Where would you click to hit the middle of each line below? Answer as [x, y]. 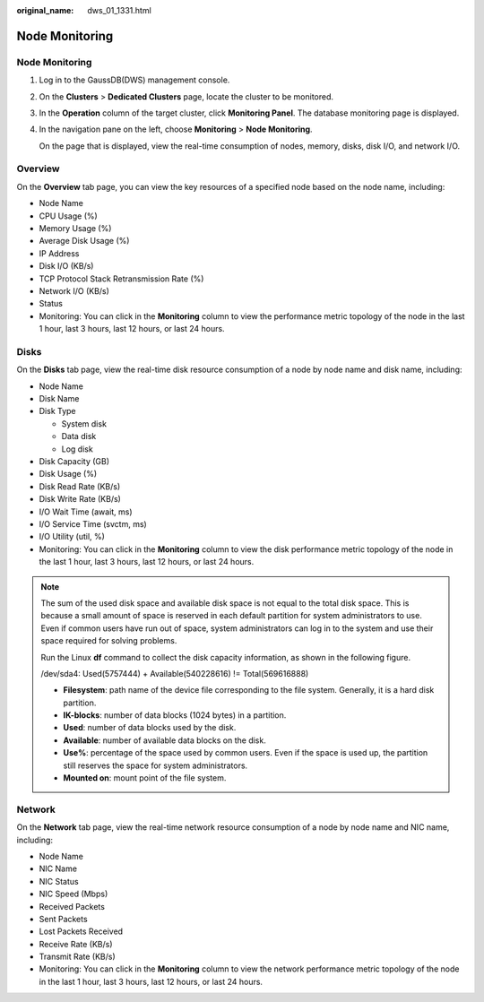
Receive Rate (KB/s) [76, 944]
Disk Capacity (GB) [74, 462]
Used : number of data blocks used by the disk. [150, 728]
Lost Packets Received [81, 931]
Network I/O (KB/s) [74, 290]
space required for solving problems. [109, 641]
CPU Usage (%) [68, 216]
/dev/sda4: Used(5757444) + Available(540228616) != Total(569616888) [175, 673]
